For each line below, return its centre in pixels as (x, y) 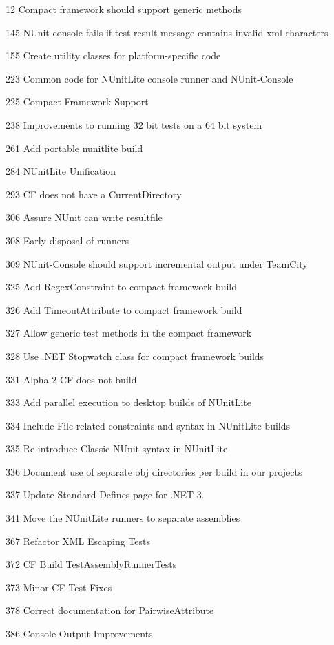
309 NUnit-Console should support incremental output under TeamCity (157, 263)
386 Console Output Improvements (79, 634)
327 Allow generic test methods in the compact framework (129, 333)
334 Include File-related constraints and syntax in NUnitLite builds (148, 425)
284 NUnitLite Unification (61, 171)
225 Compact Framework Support (77, 102)
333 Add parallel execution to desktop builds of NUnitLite (129, 402)
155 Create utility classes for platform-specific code (113, 55)
